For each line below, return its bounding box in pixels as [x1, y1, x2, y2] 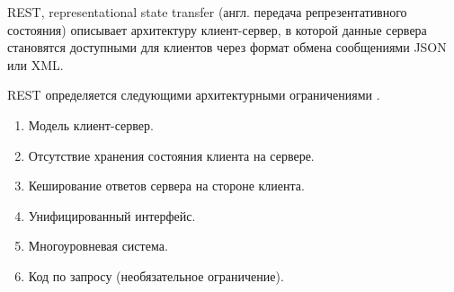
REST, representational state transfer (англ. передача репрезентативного [7, 3, 407, 21]
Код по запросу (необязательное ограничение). [28, 266, 284, 285]
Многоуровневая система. [28, 236, 168, 255]
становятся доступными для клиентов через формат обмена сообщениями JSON [7, 38, 447, 57]
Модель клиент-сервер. [28, 115, 154, 134]
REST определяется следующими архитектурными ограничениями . [7, 85, 380, 104]
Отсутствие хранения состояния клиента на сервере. [28, 146, 315, 164]
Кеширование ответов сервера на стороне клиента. [28, 176, 305, 195]
